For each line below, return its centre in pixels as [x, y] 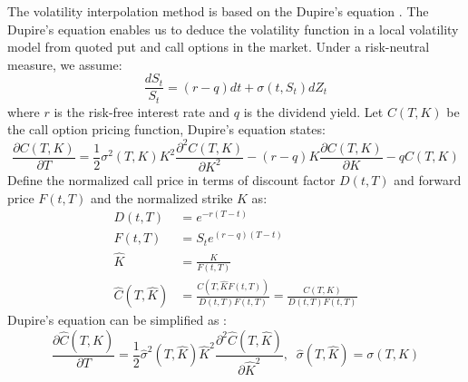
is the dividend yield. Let [313, 111]
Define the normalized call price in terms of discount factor [171, 179]
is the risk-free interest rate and [142, 111]
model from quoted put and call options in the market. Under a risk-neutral [219, 47]
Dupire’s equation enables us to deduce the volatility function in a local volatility [233, 29]
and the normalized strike [161, 197]
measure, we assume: [65, 64]
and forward [428, 179]
